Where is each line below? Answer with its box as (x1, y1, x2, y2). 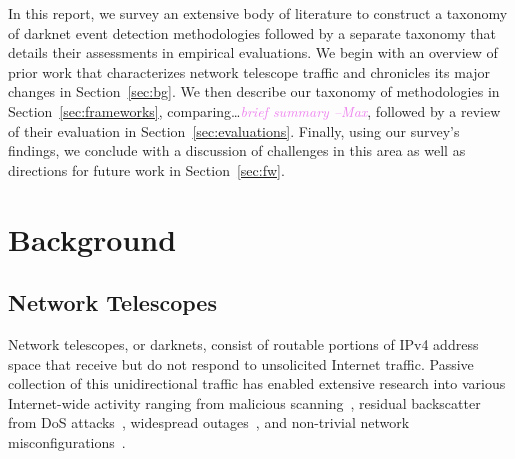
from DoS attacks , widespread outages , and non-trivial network (8, 412, 410, 433)
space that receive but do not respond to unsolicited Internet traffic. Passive (8, 353, 474, 374)
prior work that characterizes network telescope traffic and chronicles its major (8, 61, 491, 82)
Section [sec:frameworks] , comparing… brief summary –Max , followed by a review (8, 100, 501, 121)
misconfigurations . (8, 431, 126, 452)
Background (8, 218, 177, 259)
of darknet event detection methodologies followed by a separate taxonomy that (8, 22, 496, 43)
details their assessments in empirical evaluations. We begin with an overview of (8, 42, 498, 63)
